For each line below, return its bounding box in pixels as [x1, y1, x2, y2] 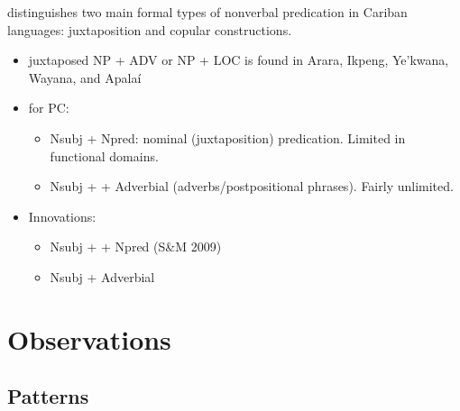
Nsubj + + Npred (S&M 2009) [50, 237, 222, 256]
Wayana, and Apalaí [28, 68, 142, 87]
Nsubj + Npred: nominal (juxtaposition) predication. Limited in [50, 128, 406, 147]
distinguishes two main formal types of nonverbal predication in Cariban [7, 3, 408, 21]
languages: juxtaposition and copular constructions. [7, 20, 292, 39]
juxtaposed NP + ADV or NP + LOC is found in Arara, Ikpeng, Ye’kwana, [28, 50, 449, 69]
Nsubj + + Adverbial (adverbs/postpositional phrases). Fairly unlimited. [50, 177, 454, 196]
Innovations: [28, 206, 97, 225]
